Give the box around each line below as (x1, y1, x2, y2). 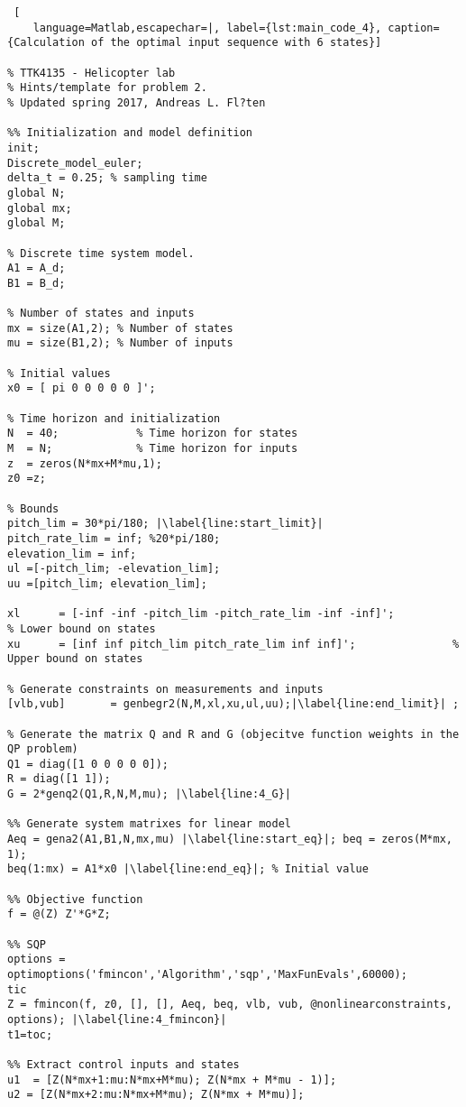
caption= (388, 21, 440, 34)
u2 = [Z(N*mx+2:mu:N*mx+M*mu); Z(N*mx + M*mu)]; (7, 1088, 305, 1102)
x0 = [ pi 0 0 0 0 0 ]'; (7, 382, 156, 395)
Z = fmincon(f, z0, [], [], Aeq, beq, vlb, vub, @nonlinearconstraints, (7, 998, 452, 1011)
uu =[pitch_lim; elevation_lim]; (7, 577, 207, 590)
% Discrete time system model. (7, 246, 195, 260)
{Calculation (7, 36, 85, 50)
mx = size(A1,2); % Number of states (7, 321, 233, 335)
